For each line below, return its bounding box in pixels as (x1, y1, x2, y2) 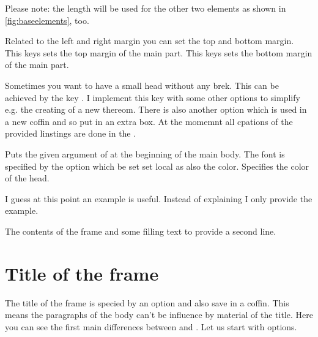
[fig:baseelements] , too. (5, 13, 89, 26)
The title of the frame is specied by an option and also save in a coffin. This (5, 296, 289, 309)
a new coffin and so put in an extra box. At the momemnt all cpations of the (5, 115, 293, 127)
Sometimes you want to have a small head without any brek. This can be (5, 78, 279, 91)
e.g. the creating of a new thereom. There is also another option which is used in (5, 103, 307, 116)
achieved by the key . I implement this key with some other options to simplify (5, 91, 300, 104)
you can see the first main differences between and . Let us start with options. (5, 320, 297, 333)
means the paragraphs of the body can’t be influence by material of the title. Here (5, 308, 313, 321)
